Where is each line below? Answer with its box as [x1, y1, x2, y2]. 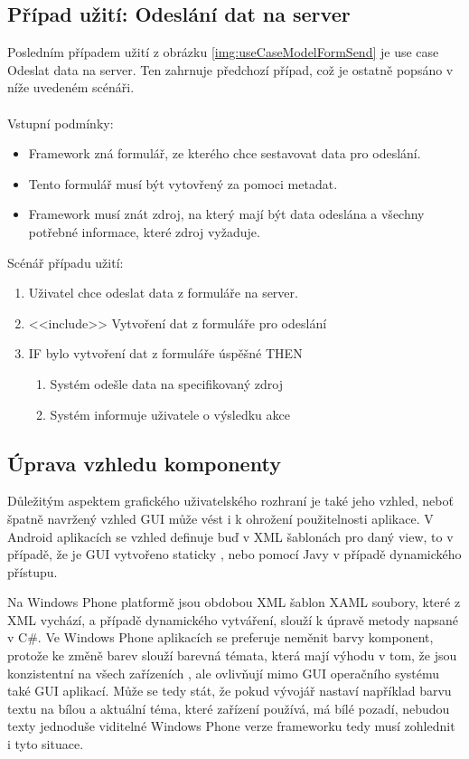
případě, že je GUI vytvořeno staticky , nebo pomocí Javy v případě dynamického [7, 545, 462, 564]
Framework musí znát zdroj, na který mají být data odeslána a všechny [28, 204, 425, 223]
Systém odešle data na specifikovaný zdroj [50, 374, 283, 393]
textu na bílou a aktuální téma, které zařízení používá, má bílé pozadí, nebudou [7, 698, 450, 717]
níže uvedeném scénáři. [7, 78, 135, 97]
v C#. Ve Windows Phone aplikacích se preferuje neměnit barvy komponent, [7, 628, 434, 647]
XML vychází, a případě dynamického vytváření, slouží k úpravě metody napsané [7, 610, 459, 629]
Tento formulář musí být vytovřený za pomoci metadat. [28, 174, 338, 193]
